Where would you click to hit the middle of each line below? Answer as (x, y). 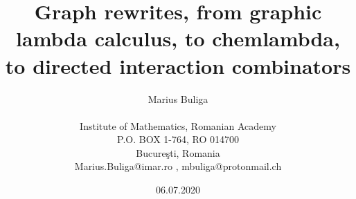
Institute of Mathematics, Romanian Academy (178, 125)
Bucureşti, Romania (178, 152)
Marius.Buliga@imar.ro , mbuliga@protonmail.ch (178, 166)
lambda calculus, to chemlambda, (178, 38)
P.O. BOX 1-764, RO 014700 (178, 139)
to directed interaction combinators (178, 65)
